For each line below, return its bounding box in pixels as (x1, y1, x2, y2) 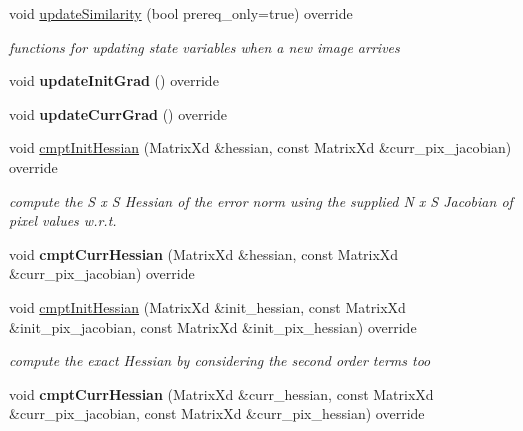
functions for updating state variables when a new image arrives (9, 36, 400, 57)
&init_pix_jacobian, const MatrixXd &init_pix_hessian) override (9, 316, 417, 337)
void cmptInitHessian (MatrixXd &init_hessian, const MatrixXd (9, 296, 406, 317)
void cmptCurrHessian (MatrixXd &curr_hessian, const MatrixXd (9, 383, 434, 404)
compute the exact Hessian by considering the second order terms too (9, 350, 431, 371)
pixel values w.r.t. (9, 210, 117, 231)
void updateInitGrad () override (9, 70, 219, 91)
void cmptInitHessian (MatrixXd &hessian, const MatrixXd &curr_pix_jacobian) (9, 137, 512, 158)
